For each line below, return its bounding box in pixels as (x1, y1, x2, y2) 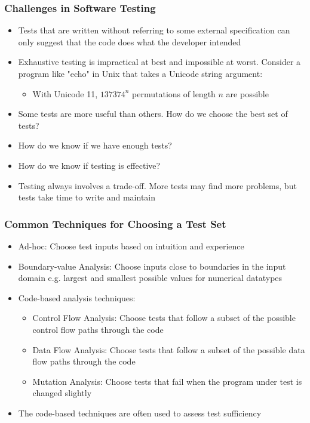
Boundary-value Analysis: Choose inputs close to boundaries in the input (18, 260, 286, 272)
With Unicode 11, (32, 87, 98, 100)
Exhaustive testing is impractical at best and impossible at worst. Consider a (18, 55, 301, 68)
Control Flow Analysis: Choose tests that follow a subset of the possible (32, 311, 296, 324)
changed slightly (32, 387, 92, 399)
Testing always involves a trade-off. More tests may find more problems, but (18, 179, 297, 192)
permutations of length (132, 87, 216, 100)
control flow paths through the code (32, 323, 164, 335)
